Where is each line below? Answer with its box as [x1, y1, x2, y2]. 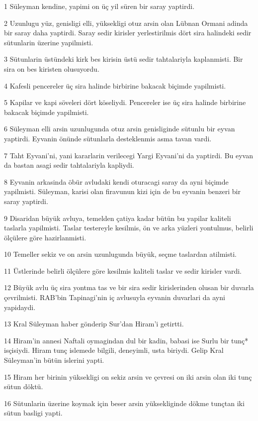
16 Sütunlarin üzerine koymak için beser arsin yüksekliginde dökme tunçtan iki [4, 398, 245, 408]
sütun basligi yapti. [4, 408, 63, 418]
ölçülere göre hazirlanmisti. [4, 232, 86, 242]
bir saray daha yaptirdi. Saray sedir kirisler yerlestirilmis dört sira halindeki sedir [4, 27, 252, 38]
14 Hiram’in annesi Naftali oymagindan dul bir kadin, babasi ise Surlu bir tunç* [4, 335, 249, 345]
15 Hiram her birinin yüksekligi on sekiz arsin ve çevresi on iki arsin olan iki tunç [4, 371, 252, 382]
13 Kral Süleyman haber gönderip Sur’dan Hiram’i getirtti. [4, 318, 184, 329]
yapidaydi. [4, 302, 36, 312]
